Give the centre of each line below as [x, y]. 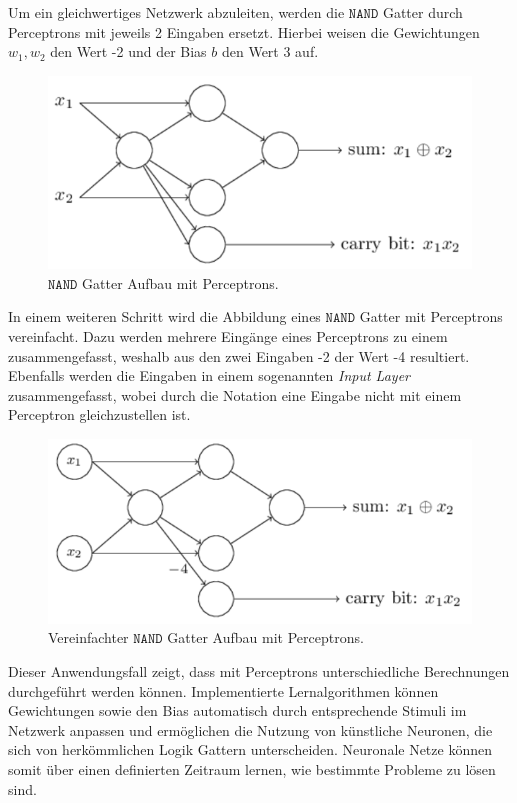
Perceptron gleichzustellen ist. [99, 414]
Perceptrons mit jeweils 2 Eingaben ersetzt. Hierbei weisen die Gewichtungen [244, 31]
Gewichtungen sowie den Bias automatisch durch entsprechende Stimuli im [237, 710]
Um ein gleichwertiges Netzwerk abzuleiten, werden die [176, 12]
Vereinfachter [88, 637]
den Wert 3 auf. [270, 51]
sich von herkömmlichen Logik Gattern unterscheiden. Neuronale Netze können [250, 749]
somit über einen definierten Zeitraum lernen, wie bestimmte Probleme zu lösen [252, 768]
